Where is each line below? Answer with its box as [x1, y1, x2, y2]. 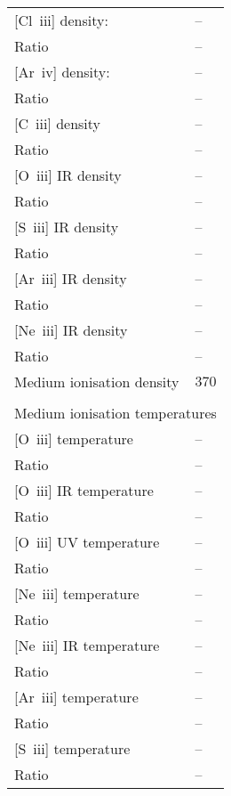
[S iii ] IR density [14, 216, 119, 237]
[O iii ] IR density [14, 165, 122, 185]
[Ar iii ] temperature [14, 686, 139, 707]
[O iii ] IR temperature [14, 480, 154, 500]
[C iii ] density [14, 113, 101, 134]
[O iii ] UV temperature [14, 532, 160, 552]
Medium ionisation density [14, 371, 179, 392]
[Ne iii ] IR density [14, 320, 128, 340]
